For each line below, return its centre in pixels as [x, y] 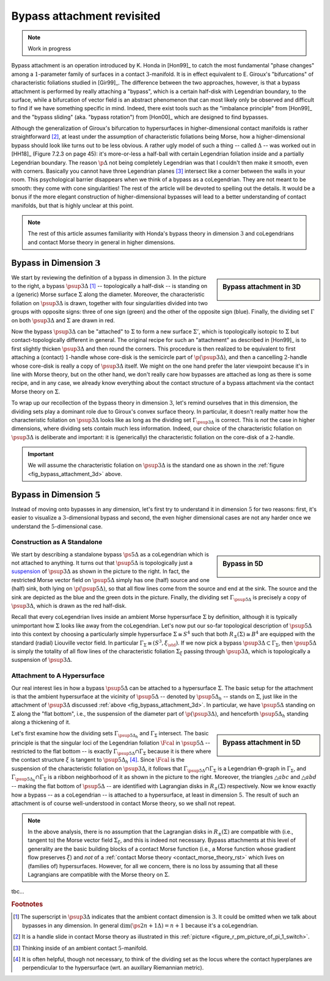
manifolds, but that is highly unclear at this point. [72, 205]
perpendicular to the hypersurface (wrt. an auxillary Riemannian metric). [113, 968]
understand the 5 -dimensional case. [57, 526]
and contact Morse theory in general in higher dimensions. [101, 242]
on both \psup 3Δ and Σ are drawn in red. [63, 320]
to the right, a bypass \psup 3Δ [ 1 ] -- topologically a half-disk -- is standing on [109, 286]
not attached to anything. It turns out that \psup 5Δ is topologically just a [102, 563]
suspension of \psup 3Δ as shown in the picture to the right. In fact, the [101, 571]
